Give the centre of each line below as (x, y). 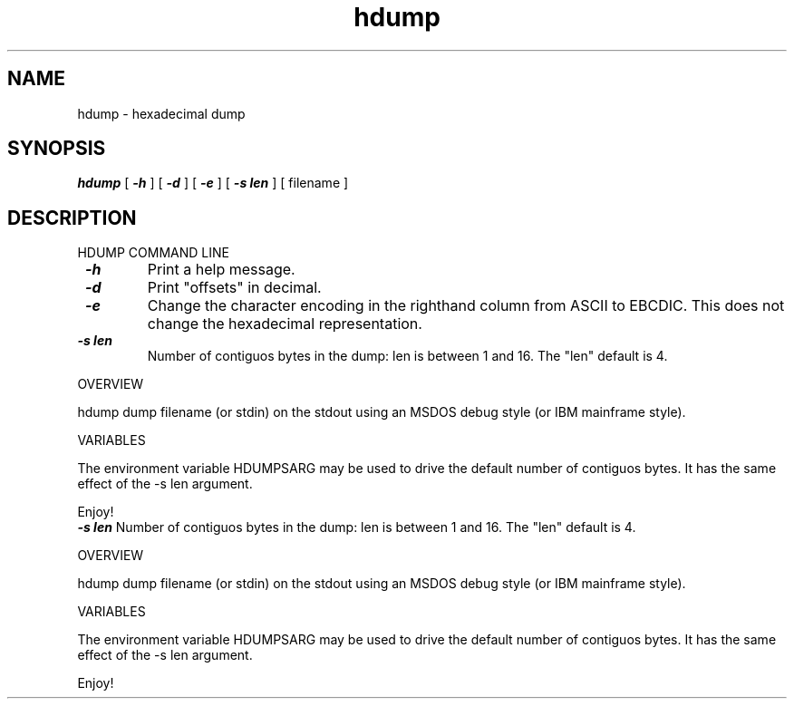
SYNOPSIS (57, 149)
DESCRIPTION (72, 218)
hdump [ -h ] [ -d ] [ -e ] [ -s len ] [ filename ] (213, 183)
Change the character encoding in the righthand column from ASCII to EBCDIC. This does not (466, 306)
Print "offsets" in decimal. (234, 288)
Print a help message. (221, 270)
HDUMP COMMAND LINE (153, 253)
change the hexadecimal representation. (285, 324)
